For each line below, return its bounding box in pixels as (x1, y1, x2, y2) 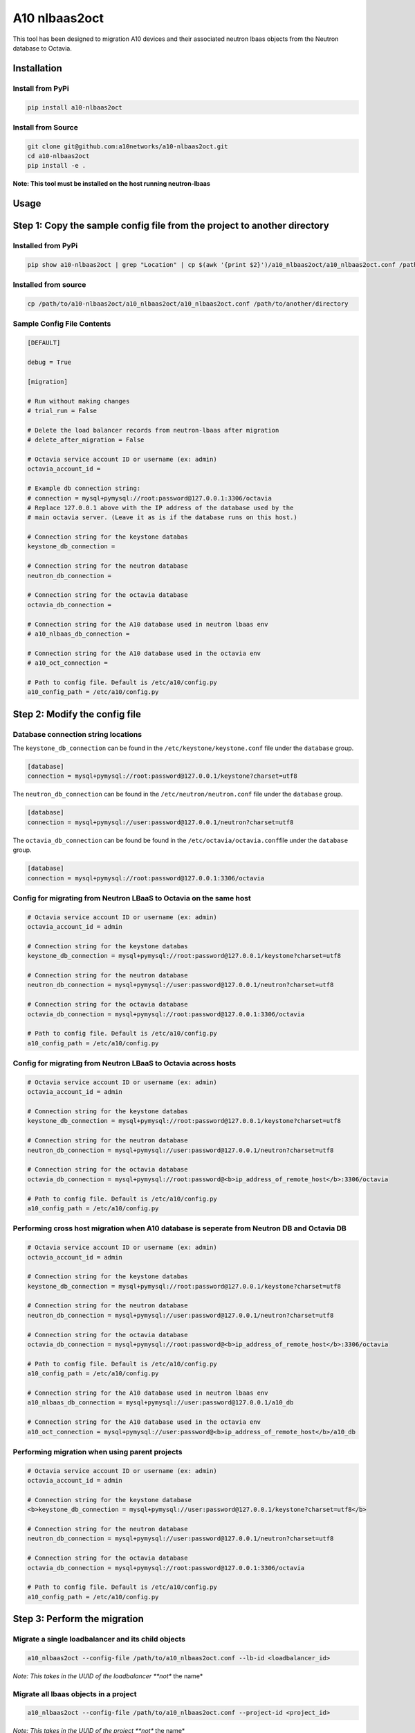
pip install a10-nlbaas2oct (27, 103, 122, 111)
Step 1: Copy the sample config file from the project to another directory (12, 220, 330, 232)
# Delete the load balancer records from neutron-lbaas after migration (27, 426, 279, 434)
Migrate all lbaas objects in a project (12, 1689, 137, 1698)
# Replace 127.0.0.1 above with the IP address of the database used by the (27, 503, 294, 512)
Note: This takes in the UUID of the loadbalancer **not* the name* (12, 1671, 203, 1680)
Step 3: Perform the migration (12, 1613, 145, 1625)
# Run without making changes (27, 397, 130, 405)
